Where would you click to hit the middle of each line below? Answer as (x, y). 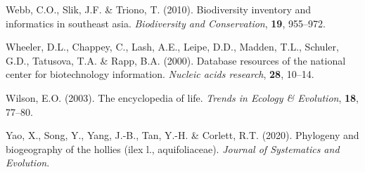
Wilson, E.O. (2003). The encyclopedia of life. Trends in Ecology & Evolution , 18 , (182, 97)
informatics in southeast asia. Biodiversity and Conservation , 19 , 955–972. (166, 23)
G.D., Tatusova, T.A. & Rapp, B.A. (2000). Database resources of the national (176, 60)
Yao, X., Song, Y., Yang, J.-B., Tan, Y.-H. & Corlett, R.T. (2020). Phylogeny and (182, 135)
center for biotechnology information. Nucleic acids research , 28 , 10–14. (160, 74)
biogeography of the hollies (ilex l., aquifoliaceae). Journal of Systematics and (173, 148)
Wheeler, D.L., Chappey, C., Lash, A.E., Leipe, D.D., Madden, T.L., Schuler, (172, 47)
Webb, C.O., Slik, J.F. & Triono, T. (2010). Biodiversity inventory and (159, 9)
